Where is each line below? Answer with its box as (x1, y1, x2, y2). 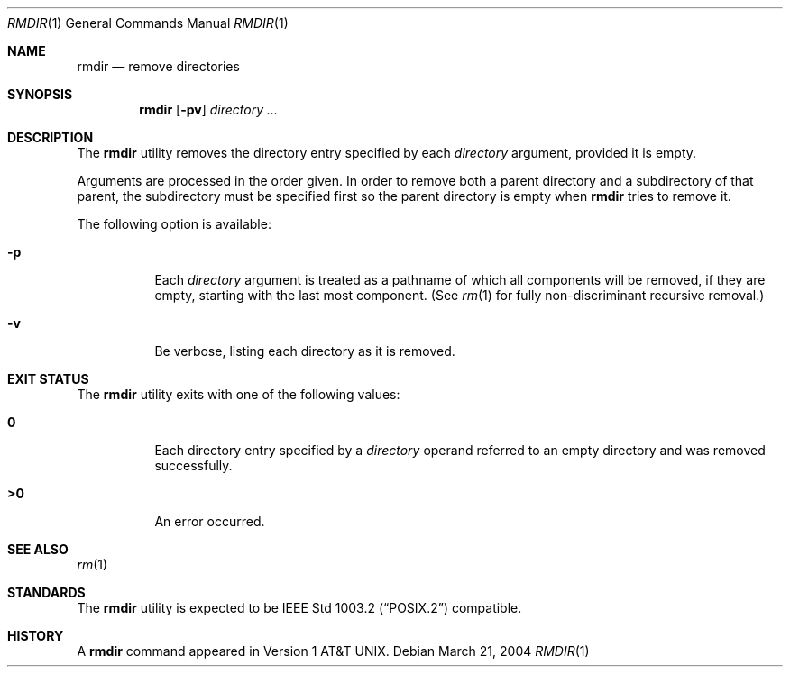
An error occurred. (154, 514, 265, 529)
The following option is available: (77, 216, 271, 232)
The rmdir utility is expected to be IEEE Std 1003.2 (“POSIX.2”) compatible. (77, 600, 522, 615)
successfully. (154, 458, 233, 473)
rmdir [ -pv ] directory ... (139, 102, 279, 117)
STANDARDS (7, 585, 86, 600)
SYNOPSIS (7, 87, 73, 102)
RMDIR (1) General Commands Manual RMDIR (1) (7, 15, 289, 31)
